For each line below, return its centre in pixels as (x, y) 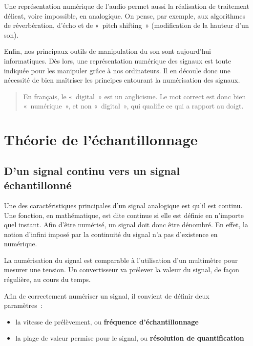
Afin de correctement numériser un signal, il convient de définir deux (107, 295)
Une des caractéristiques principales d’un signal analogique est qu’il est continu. (123, 205)
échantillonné (38, 185)
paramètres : (23, 305)
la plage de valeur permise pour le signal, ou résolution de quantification (130, 338)
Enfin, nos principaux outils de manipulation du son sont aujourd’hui (107, 51)
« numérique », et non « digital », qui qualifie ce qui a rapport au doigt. (133, 106)
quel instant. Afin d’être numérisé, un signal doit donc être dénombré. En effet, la (126, 225)
